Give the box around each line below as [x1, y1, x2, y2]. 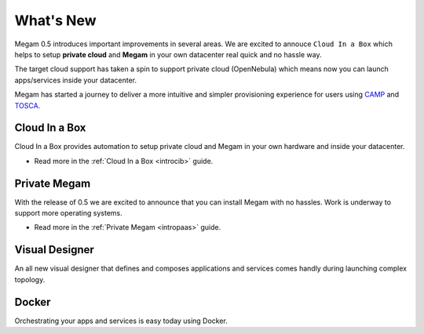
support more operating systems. [14, 209, 122, 218]
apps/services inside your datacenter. [14, 75, 137, 85]
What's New [14, 12, 97, 29]
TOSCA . [14, 100, 41, 110]
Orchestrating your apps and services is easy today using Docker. [14, 316, 228, 325]
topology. [14, 274, 46, 284]
